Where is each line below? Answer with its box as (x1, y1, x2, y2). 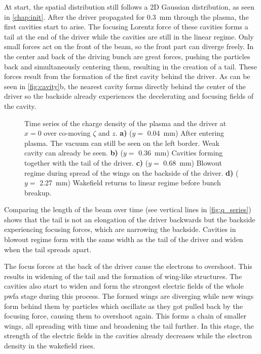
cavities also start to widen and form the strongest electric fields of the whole (4, 281, 244, 291)
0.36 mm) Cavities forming (138, 147, 223, 158)
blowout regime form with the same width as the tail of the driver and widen (4, 234, 243, 245)
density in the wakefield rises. (4, 340, 95, 350)
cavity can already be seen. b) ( (24, 147, 123, 158)
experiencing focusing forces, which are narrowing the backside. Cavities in (4, 224, 236, 234)
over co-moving (44, 128, 91, 138)
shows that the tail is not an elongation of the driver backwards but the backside (4, 214, 255, 224)
